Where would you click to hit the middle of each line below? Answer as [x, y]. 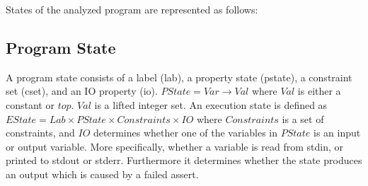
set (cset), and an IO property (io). [82, 91]
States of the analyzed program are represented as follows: [132, 9]
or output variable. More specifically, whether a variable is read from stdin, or [174, 146]
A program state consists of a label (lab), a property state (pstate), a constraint [179, 77]
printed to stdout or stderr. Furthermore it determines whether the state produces [184, 160]
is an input [337, 133]
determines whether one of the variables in [186, 133]
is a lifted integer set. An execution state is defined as [211, 104]
